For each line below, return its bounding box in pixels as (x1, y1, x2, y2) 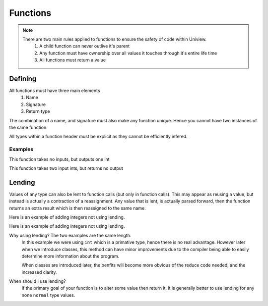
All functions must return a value (39, 57, 106, 63)
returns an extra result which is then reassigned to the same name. (9, 205, 146, 211)
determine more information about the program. (21, 253, 120, 259)
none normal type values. (21, 292, 75, 298)
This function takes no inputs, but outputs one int (9, 156, 110, 162)
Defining (9, 74, 37, 83)
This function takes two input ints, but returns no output (9, 165, 124, 171)
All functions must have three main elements (9, 88, 100, 94)
